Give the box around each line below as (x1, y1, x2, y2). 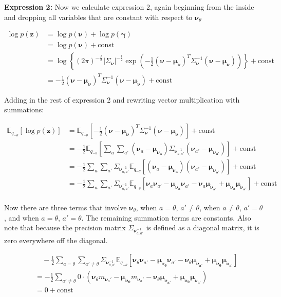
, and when (4, 212, 39, 223)
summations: (4, 104, 44, 115)
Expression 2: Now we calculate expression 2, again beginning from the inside (4, 2, 254, 12)
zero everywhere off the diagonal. (4, 234, 108, 245)
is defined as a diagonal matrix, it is (146, 222, 259, 233)
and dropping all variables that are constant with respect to (4, 11, 193, 22)
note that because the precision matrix (4, 222, 126, 233)
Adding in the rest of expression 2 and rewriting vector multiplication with (4, 94, 240, 105)
